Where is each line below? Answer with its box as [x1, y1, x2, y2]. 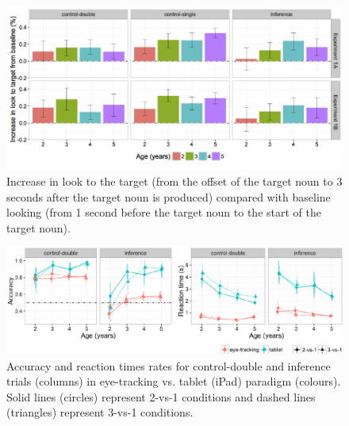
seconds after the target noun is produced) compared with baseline [6, 188, 331, 205]
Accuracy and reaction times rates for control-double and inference [6, 357, 331, 374]
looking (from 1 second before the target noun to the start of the [6, 204, 321, 221]
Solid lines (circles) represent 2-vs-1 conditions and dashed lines [6, 388, 316, 405]
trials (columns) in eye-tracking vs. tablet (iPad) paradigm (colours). [6, 373, 341, 390]
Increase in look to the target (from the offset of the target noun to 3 [6, 172, 343, 189]
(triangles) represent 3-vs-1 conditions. [6, 404, 194, 420]
